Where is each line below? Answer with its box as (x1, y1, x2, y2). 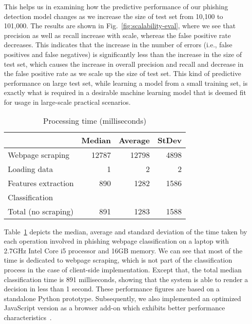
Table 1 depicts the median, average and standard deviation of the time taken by (4, 226, 247, 236)
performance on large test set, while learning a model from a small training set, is (4, 77, 248, 88)
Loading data (8, 163, 53, 174)
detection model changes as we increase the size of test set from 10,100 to (4, 11, 223, 21)
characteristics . (4, 312, 52, 322)
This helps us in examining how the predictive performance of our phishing (4, 1, 228, 11)
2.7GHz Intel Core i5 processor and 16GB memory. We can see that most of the (4, 245, 243, 255)
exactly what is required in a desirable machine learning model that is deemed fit (4, 87, 246, 97)
